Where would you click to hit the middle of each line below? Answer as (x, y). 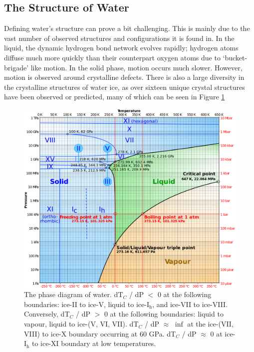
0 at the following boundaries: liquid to (164, 314)
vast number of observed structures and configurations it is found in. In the (119, 38)
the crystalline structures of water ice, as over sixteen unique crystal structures (125, 87)
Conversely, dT (47, 314)
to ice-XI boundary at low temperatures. (94, 343)
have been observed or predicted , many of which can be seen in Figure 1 (115, 97)
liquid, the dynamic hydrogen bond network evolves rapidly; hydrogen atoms (121, 48)
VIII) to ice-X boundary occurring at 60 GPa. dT (100, 333)
